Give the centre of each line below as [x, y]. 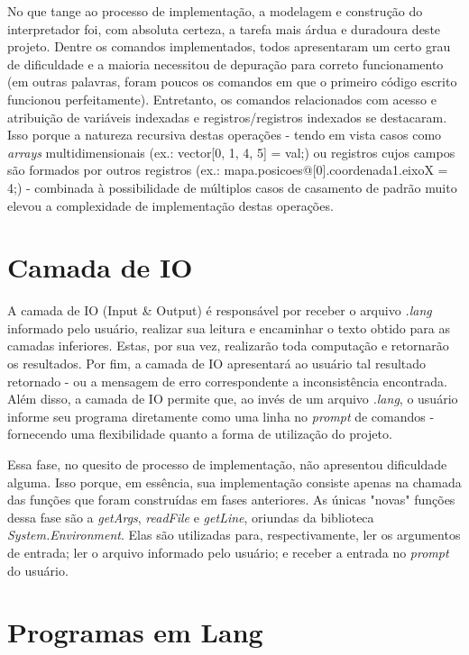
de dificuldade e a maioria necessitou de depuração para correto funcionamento [225, 64]
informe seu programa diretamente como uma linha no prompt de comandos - [221, 416]
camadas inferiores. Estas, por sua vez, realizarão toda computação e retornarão [228, 346]
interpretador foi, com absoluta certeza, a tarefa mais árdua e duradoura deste [224, 28]
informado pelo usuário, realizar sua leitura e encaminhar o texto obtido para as [229, 327]
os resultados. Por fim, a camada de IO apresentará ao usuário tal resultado [217, 364]
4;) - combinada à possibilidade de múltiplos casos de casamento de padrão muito [232, 187]
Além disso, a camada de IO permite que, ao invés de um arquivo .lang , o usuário [233, 399]
